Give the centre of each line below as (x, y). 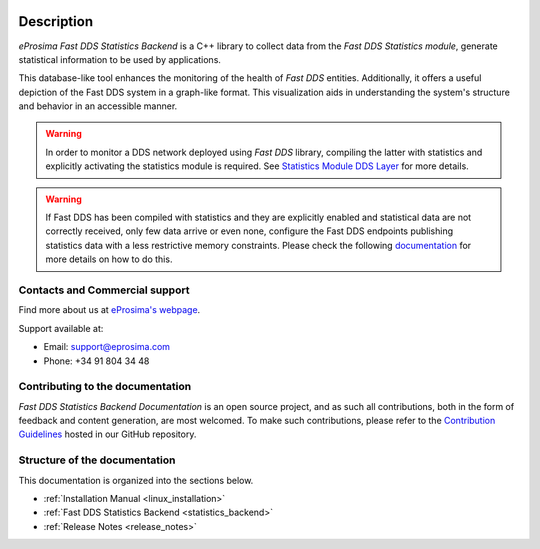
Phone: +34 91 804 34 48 (96, 361)
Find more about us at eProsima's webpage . (109, 310)
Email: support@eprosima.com (106, 347)
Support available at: (61, 328)
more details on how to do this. (109, 259)
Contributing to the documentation (105, 387)
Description (56, 21)
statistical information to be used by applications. (120, 59)
